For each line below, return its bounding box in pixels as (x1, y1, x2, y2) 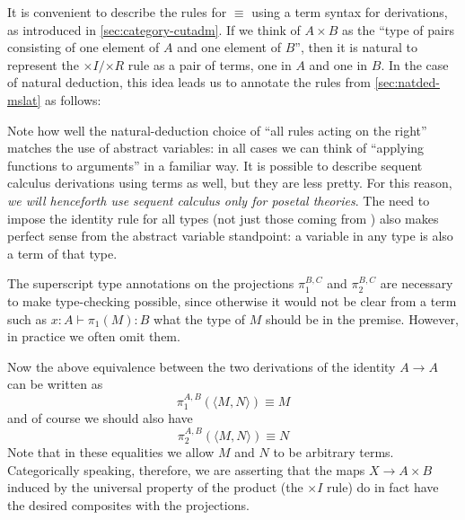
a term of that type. (7, 243, 118, 262)
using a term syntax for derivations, (251, 3, 448, 21)
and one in (309, 55, 368, 74)
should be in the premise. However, (265, 309, 459, 328)
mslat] (7, 90, 41, 109)
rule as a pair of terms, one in (127, 55, 292, 74)
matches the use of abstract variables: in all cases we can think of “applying (7, 138, 425, 157)
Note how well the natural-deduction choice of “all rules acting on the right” (7, 120, 427, 139)
